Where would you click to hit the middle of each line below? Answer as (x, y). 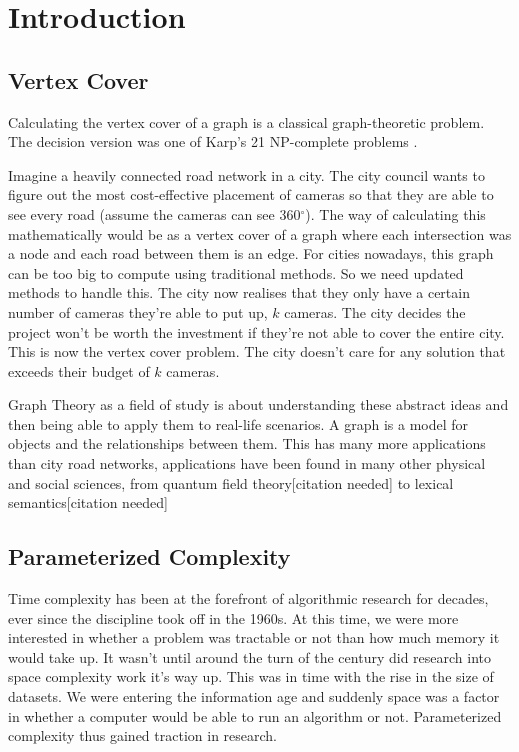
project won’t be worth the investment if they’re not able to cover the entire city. (256, 331)
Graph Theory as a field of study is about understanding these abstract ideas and (258, 404)
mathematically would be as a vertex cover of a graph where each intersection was (260, 233)
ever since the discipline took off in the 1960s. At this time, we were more (233, 617)
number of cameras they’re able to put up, (138, 311)
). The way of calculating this (395, 213)
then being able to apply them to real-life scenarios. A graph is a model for (238, 423)
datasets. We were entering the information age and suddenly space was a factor (254, 696)
